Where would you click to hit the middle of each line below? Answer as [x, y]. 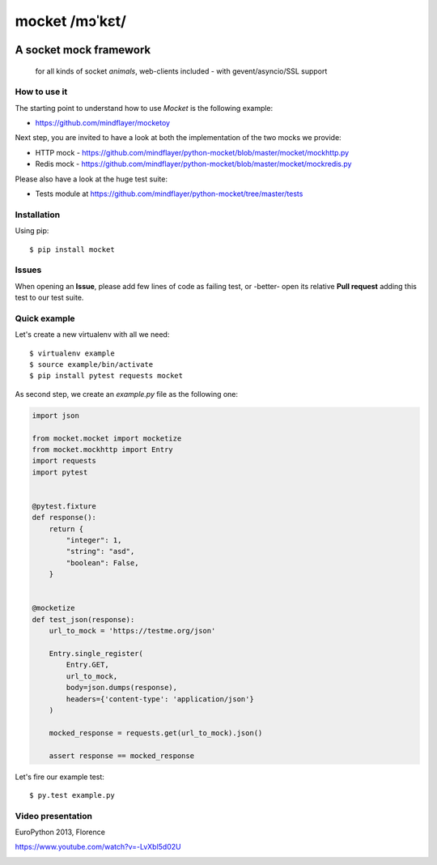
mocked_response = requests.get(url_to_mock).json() [156, 733]
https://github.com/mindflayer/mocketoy [102, 123]
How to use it [41, 92]
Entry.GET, [87, 665]
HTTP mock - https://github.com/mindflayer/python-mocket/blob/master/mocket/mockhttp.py [192, 152]
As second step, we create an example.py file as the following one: [127, 394]
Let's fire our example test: [60, 777]
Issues [28, 270]
